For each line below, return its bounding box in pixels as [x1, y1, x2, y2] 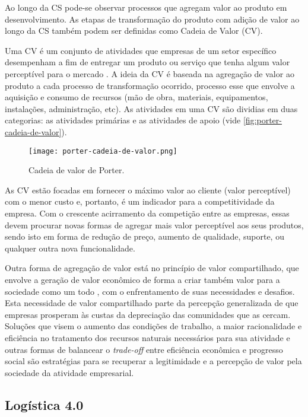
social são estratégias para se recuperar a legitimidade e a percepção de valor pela [5, 355, 302, 367]
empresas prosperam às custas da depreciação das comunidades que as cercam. [5, 308, 291, 320]
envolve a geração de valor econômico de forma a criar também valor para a [5, 273, 280, 285]
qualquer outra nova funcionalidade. [5, 241, 135, 254]
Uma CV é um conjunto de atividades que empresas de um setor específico [5, 44, 277, 56]
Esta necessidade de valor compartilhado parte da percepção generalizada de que [5, 297, 299, 309]
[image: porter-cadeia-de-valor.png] [28, 147, 177, 155]
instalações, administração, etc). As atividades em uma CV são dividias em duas [5, 102, 298, 114]
